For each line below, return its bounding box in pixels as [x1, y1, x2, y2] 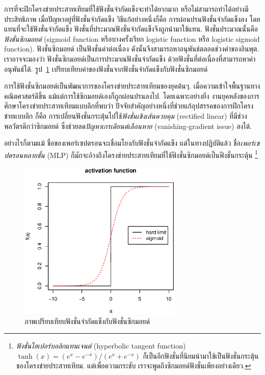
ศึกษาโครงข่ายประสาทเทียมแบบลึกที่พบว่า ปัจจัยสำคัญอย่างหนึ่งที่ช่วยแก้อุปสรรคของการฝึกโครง [4, 100, 254, 111]
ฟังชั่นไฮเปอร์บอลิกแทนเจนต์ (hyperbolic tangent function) [16, 340, 186, 351]
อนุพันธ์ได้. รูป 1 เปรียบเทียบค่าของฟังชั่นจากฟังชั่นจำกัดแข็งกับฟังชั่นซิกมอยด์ [4, 63, 208, 74]
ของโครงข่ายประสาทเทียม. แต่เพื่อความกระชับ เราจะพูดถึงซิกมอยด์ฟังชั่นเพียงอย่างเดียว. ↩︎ [16, 360, 251, 371]
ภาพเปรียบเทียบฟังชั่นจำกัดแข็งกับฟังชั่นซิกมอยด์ [24, 315, 150, 326]
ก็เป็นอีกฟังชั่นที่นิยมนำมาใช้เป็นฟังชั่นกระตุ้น [143, 350, 259, 361]
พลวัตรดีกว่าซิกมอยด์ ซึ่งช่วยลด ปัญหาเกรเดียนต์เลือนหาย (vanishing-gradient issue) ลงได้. [4, 120, 252, 131]
